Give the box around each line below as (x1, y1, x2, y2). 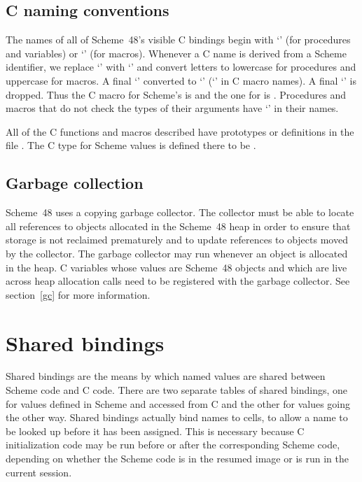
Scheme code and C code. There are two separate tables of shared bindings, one (6, 383, 348, 397)
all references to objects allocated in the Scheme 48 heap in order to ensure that (6, 218, 351, 233)
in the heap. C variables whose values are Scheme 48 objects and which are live (6, 260, 347, 274)
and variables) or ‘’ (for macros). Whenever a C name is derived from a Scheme (6, 45, 347, 60)
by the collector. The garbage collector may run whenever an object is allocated (6, 246, 348, 260)
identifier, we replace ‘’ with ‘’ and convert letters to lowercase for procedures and (6, 59, 356, 74)
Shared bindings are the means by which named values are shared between (6, 369, 326, 383)
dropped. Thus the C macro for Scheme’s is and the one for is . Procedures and (6, 87, 347, 101)
